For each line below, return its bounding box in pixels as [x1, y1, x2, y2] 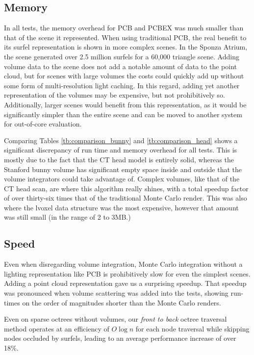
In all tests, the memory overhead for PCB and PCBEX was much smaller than [4, 23, 244, 33]
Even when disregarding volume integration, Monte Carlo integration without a [4, 259, 243, 269]
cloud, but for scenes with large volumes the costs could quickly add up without [4, 71, 244, 81]
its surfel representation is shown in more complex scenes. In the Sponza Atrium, [4, 42, 248, 52]
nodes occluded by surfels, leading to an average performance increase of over [4, 333, 236, 343]
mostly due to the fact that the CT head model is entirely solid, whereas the [4, 154, 234, 164]
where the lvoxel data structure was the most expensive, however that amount [4, 202, 239, 212]
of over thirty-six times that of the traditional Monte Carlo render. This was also [4, 193, 247, 203]
